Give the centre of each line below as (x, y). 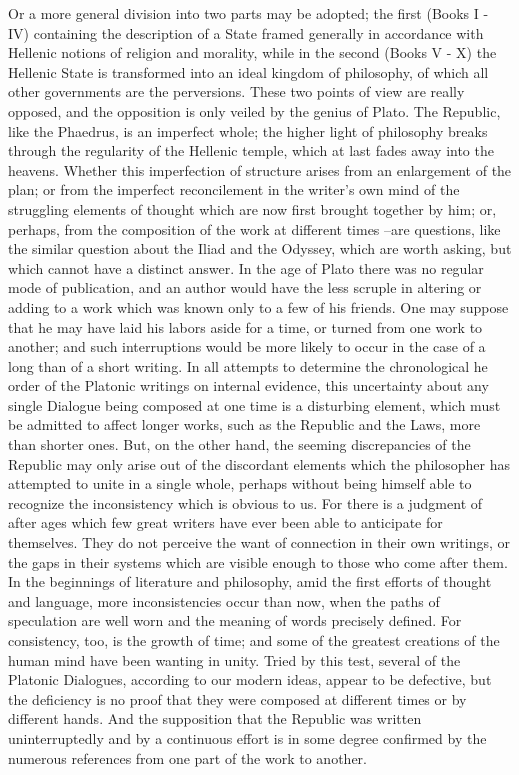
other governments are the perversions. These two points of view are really (236, 91)
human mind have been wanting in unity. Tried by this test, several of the (234, 659)
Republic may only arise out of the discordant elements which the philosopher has (259, 463)
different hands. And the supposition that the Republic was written (215, 718)
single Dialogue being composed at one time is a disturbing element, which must (254, 404)
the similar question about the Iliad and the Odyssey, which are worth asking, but (260, 248)
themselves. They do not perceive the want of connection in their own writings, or (259, 542)
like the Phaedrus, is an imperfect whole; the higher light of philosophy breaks (248, 130)
